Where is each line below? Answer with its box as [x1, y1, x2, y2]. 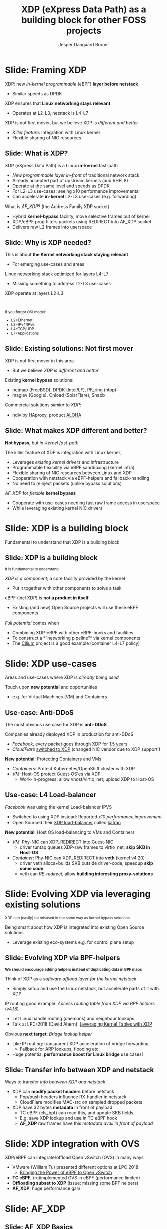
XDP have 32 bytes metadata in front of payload [12, 1104, 113, 1111]
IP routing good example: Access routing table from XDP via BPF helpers [5, 1000, 155, 1006]
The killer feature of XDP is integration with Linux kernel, [5, 449, 121, 455]
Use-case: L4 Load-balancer [5, 791, 96, 799]
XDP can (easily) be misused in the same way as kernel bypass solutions [5, 915, 130, 920]
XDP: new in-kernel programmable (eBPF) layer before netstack [5, 81, 138, 87]
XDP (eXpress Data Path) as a [21, 4, 146, 15]
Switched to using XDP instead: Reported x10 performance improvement [12, 813, 162, 820]
